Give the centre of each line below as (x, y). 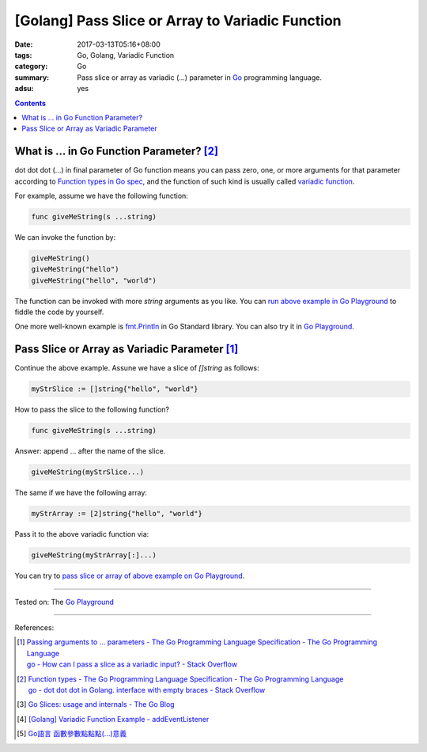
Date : (24, 44)
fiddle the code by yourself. (59, 312)
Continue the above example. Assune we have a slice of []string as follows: (137, 368)
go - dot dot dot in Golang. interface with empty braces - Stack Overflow (147, 689)
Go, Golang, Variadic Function (126, 55)
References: (34, 628)
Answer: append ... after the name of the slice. (90, 451)
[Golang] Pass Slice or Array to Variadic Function (178, 21)
